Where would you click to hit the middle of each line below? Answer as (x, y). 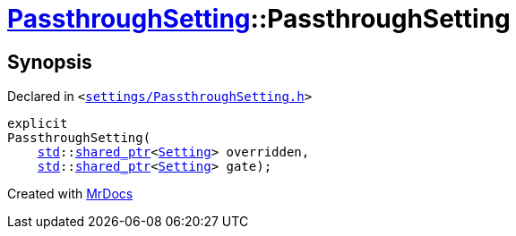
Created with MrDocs (70, 194)
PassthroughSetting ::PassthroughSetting (259, 19)
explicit (38, 124)
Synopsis (50, 62)
